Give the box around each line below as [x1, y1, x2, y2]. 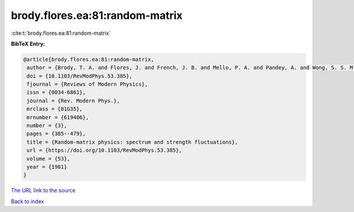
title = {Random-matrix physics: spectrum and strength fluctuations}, [27, 139, 238, 145]
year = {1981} [27, 164, 67, 170]
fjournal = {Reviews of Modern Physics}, [27, 81, 148, 88]
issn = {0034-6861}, [27, 89, 86, 96]
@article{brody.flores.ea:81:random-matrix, [23, 56, 155, 63]
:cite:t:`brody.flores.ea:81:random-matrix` [11, 30, 112, 37]
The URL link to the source [11, 187, 76, 194]
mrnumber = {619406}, [27, 114, 89, 120]
